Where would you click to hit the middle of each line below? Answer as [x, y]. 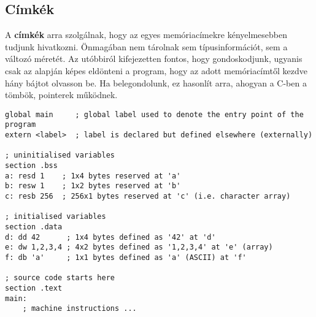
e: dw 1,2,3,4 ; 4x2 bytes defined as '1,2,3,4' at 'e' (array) [139, 247]
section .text [34, 288]
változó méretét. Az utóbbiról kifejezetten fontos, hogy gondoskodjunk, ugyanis [154, 59]
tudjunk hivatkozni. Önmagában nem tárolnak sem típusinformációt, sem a [146, 46]
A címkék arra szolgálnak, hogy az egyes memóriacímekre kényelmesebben [146, 35]
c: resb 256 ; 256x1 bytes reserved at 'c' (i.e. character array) [148, 197]
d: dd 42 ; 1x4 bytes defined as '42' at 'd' [110, 237]
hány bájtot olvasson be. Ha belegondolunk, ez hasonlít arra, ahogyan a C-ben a [156, 82]
